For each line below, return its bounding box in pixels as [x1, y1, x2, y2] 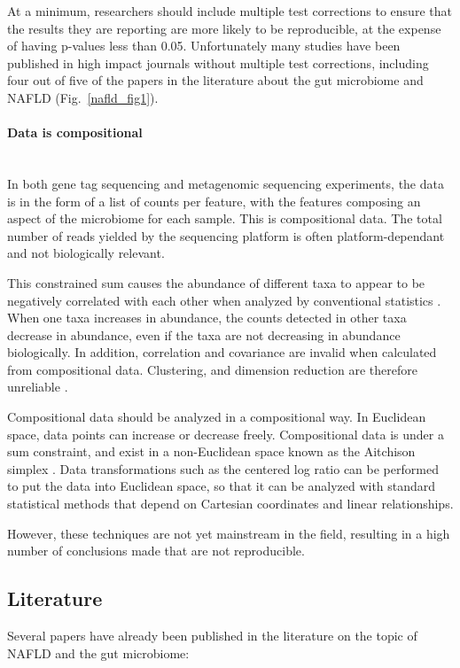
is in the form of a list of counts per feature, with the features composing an [7, 191, 421, 210]
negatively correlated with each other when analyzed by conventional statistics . [7, 291, 441, 309]
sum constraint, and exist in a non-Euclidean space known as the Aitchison [7, 442, 416, 461]
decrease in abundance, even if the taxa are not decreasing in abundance [7, 325, 401, 344]
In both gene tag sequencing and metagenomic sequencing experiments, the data [7, 174, 444, 192]
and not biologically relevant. [7, 244, 165, 262]
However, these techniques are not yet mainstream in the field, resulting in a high [7, 524, 450, 542]
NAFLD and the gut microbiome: [7, 643, 190, 662]
